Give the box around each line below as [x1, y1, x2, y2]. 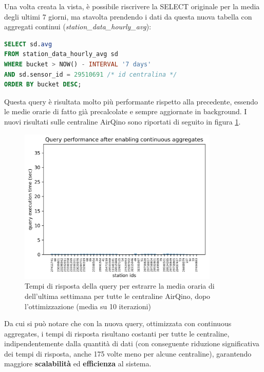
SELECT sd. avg [4, 40, 52, 48]
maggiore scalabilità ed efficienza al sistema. [4, 358, 152, 369]
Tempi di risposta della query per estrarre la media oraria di [25, 280, 215, 291]
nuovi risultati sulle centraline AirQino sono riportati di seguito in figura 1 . [4, 116, 241, 127]
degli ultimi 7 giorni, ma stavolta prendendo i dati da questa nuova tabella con [4, 11, 252, 22]
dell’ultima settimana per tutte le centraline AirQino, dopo [25, 290, 211, 301]
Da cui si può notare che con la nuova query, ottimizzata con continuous [4, 318, 232, 329]
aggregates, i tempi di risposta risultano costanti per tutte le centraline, [4, 328, 230, 339]
